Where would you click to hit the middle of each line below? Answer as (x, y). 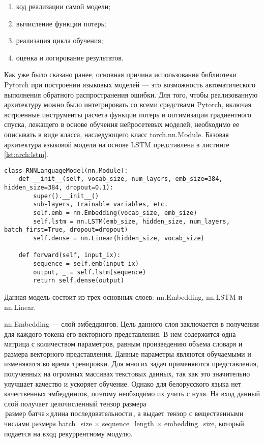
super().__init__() (66, 196)
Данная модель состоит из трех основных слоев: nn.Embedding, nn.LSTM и (123, 296)
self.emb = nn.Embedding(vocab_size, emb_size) (115, 213)
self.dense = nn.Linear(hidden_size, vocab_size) (119, 238)
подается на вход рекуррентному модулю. (68, 433)
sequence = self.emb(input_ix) (86, 263)
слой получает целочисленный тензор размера (75, 403)
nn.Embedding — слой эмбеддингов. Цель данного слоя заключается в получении (131, 324)
